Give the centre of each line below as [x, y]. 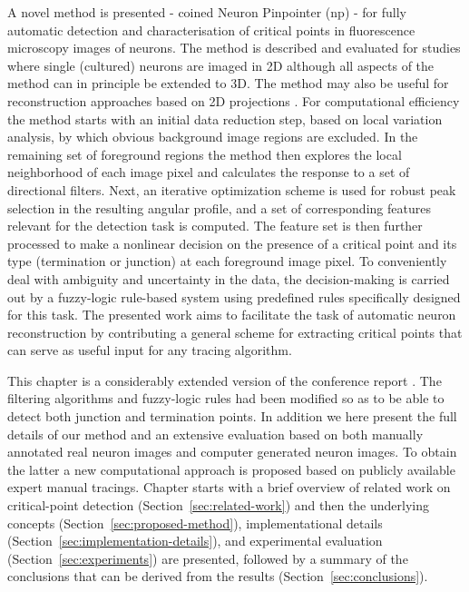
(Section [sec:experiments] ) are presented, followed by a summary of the [208, 558]
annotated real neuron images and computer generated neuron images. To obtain [232, 452]
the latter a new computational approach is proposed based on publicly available [231, 469]
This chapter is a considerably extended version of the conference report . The [225, 380]
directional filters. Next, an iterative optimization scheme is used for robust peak [232, 189]
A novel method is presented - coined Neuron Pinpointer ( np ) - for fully [207, 12]
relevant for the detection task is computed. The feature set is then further [215, 226]
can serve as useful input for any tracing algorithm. [150, 350]
